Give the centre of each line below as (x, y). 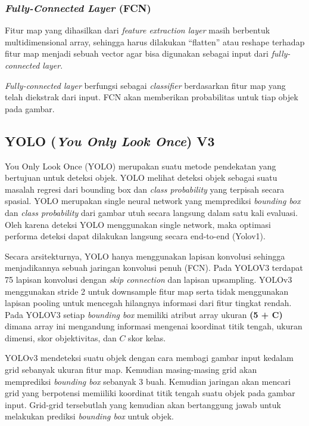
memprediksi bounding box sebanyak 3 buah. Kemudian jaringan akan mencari (148, 381)
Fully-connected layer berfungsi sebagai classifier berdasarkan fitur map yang (145, 85)
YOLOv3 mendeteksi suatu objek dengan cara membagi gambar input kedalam (149, 358)
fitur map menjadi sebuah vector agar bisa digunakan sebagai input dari (137, 53)
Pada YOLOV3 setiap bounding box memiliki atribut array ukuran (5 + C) (144, 314)
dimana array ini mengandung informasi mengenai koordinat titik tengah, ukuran (154, 326)
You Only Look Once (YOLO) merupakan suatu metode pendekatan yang (141, 166)
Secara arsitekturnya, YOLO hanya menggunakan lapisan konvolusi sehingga (145, 256)
